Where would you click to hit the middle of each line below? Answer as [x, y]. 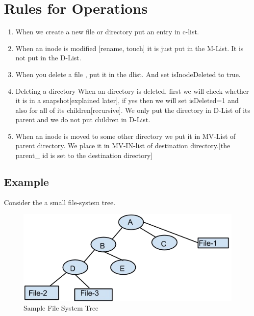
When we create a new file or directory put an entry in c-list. [107, 32]
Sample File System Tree [61, 308]
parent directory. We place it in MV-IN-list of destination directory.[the [123, 145]
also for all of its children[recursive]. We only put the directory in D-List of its [133, 110]
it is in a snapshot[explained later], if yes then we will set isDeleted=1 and [127, 100]
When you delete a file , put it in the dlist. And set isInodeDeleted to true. [128, 74]
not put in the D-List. [48, 58]
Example [26, 182]
